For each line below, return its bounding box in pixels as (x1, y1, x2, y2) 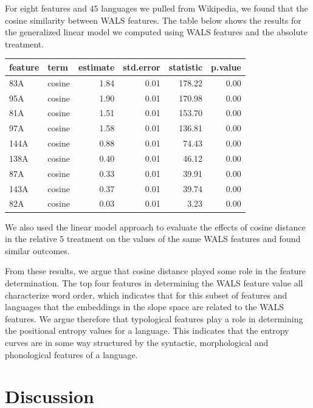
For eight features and (5, 2, 87, 14)
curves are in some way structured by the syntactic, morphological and (5, 336, 269, 348)
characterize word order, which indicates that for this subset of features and (5, 288, 287, 301)
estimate (78, 60, 115, 73)
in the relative (5, 232, 57, 245)
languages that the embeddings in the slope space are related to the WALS (5, 300, 284, 313)
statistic (168, 60, 203, 73)
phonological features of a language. (5, 348, 138, 361)
